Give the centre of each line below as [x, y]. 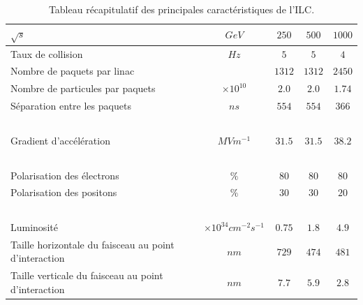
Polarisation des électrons [65, 175]
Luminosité [34, 227]
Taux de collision [47, 53]
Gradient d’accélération [60, 140]
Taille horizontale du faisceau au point [92, 244]
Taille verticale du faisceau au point [87, 275]
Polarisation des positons [64, 192]
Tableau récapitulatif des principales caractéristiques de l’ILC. [181, 9]
